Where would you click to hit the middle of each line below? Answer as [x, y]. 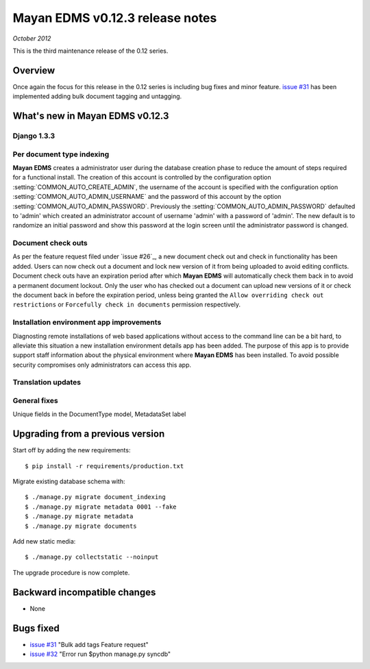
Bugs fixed [36, 628]
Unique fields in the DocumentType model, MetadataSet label [99, 414]
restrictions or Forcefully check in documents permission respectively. [127, 304]
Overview [34, 70]
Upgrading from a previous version [89, 434]
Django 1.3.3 [34, 136]
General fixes [35, 401]
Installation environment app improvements [87, 322]
